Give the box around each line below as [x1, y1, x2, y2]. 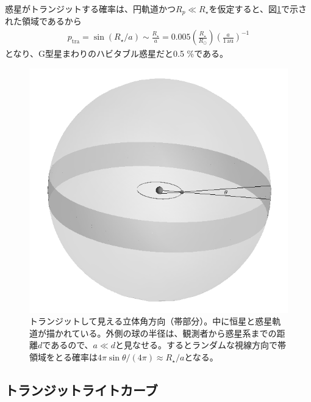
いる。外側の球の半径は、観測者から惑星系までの [80, 326, 277, 339]
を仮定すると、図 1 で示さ [209, 2, 307, 15]
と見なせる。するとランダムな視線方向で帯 [115, 338, 287, 351]
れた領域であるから [5, 15, 82, 27]
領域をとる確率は [29, 351, 98, 364]
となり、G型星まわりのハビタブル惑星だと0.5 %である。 [5, 47, 229, 60]
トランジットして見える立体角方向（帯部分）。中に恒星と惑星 [29, 315, 273, 327]
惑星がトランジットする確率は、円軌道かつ [5, 2, 176, 15]
